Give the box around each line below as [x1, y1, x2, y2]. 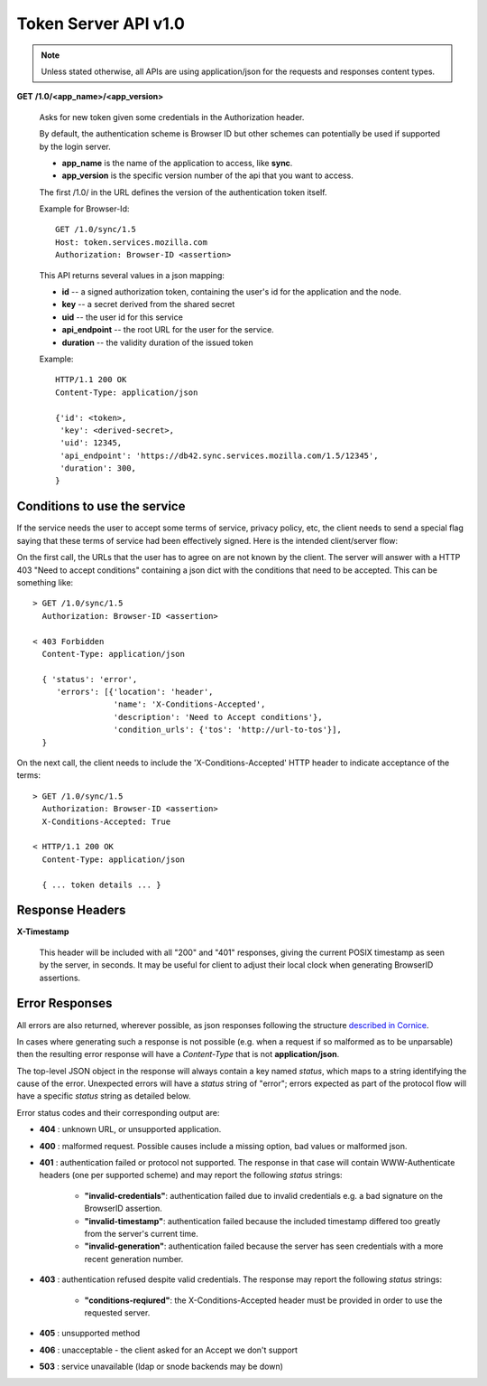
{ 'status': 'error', [41, 674, 138, 684]
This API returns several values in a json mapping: [39, 269, 225, 280]
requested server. [84, 1306, 151, 1318]
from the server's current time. [84, 1229, 198, 1239]
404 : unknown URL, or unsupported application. [39, 1124, 222, 1135]
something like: [16, 576, 74, 587]
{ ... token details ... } [41, 879, 161, 890]
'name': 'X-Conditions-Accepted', [113, 699, 266, 709]
